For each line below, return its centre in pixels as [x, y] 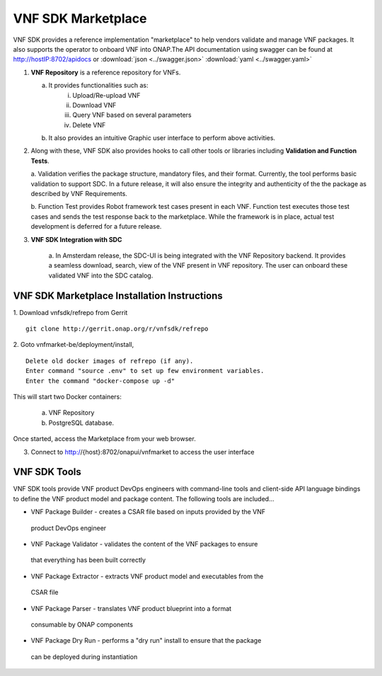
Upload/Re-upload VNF [106, 95]
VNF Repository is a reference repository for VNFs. [106, 72]
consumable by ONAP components [82, 624]
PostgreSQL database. [81, 423]
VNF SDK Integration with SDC [76, 239]
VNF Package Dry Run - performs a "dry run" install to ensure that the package [146, 641]
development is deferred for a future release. [96, 227]
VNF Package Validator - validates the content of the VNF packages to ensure [144, 544]
